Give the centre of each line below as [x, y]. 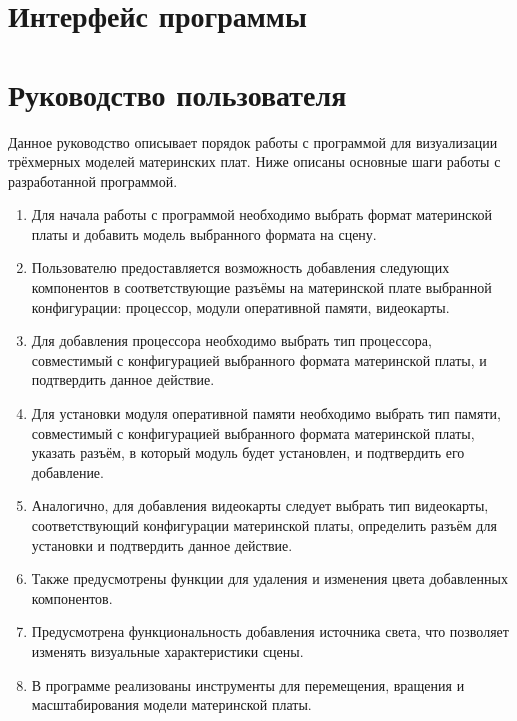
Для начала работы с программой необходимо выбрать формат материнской [261, 214]
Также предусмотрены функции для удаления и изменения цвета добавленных [269, 578]
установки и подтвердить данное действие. [162, 544]
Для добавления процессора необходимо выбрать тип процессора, [231, 340]
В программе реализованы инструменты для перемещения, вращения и [248, 684]
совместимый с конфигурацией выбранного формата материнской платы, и [259, 359]
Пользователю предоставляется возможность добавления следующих [240, 267]
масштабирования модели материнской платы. [171, 704]
